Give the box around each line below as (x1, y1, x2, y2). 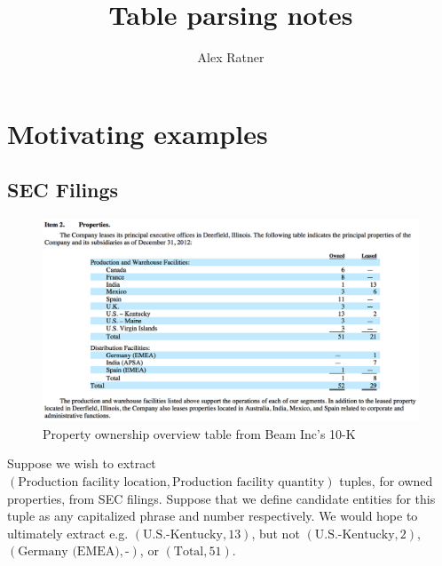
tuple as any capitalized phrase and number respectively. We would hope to (7, 506, 418, 525)
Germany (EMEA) (18, 546, 120, 559)
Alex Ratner (197, 48, 264, 67)
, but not (251, 523, 300, 542)
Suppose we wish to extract (7, 454, 156, 473)
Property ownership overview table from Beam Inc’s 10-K (43, 424, 356, 442)
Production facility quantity (171, 476, 325, 490)
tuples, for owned (339, 472, 433, 490)
